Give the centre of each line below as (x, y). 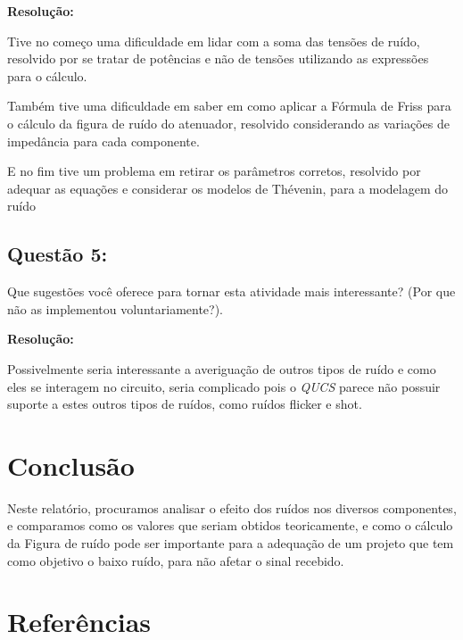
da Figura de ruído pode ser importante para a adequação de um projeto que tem (231, 543)
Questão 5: (58, 254)
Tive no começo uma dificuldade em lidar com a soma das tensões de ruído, (214, 41)
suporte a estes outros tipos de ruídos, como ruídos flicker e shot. (185, 404)
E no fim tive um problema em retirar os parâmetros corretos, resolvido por (214, 171)
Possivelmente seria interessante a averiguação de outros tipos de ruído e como (222, 368)
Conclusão (71, 465)
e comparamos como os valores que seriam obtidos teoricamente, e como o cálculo (230, 525)
